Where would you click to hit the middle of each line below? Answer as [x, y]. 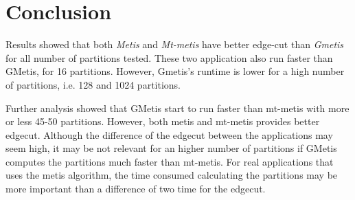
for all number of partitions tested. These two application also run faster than [169, 57]
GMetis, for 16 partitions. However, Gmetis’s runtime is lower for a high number [175, 71]
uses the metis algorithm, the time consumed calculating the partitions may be [172, 175]
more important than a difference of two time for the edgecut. [136, 189]
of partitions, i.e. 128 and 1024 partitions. [93, 84]
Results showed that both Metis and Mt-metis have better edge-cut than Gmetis [175, 44]
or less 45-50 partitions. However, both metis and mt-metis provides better [163, 121]
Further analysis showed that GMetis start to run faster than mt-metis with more [177, 108]
